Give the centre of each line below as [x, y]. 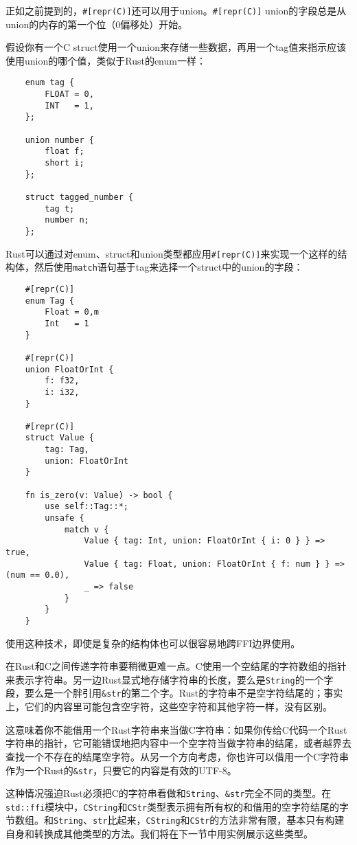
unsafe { [65, 518]
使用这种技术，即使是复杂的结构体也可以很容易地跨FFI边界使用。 [153, 643]
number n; [67, 220]
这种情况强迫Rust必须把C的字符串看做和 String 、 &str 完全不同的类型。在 [169, 793]
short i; [65, 163]
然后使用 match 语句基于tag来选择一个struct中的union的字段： [169, 267]
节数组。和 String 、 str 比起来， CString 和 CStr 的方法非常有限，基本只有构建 [175, 820]
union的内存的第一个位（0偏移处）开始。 [97, 24]
